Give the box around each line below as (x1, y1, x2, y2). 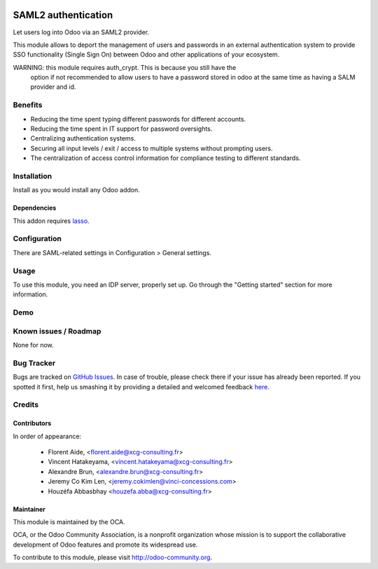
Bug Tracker (13, 358, 56, 368)
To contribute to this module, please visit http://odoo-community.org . (13, 553, 213, 562)
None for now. (13, 341, 54, 350)
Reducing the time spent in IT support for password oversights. (30, 124, 213, 133)
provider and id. (30, 82, 76, 91)
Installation (13, 171, 52, 181)
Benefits (13, 100, 43, 110)
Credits (13, 400, 38, 410)
